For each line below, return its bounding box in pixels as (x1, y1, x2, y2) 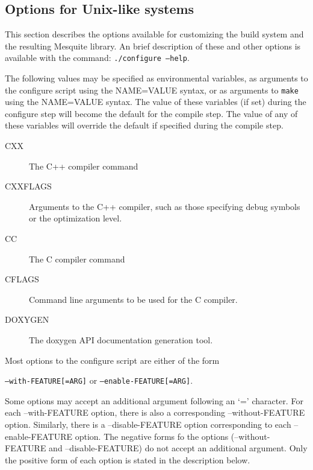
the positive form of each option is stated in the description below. (5, 453, 250, 466)
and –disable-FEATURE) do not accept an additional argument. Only (49, 442, 308, 454)
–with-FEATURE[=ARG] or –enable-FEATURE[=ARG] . (5, 374, 193, 387)
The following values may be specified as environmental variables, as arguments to (5, 72, 308, 84)
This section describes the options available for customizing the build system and (5, 28, 304, 40)
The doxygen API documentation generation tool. (29, 334, 213, 346)
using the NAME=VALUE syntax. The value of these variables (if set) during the (5, 95, 306, 108)
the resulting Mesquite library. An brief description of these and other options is (5, 39, 301, 52)
